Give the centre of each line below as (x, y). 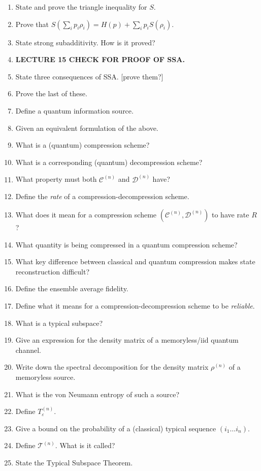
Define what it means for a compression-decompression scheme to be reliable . (135, 305)
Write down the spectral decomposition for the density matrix (112, 367)
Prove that (32, 24)
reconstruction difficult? (53, 271)
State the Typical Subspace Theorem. (74, 462)
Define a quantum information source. (74, 110)
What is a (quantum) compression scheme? (83, 145)
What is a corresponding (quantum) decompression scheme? (109, 162)
